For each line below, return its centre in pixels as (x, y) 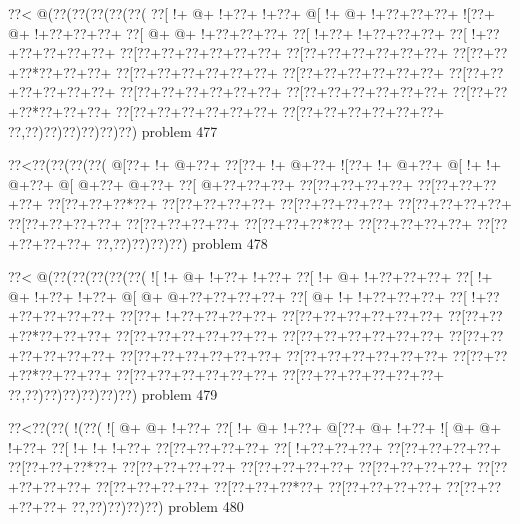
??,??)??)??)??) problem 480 (157, 505)
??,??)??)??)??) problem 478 (181, 242)
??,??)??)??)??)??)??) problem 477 (113, 130)
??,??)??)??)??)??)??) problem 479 (113, 393)
